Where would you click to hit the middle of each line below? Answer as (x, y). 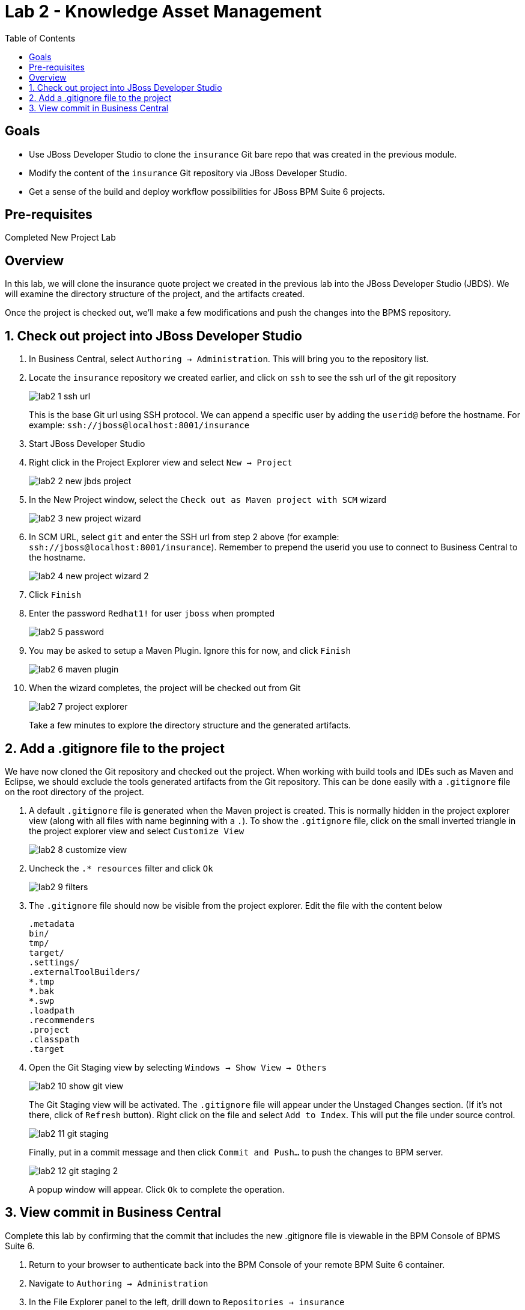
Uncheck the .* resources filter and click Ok (121, 868)
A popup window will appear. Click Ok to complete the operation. (157, 1189)
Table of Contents (40, 38)
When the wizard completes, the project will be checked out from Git (165, 688)
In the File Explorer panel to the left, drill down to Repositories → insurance (187, 1302)
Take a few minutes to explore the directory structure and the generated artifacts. (190, 725)
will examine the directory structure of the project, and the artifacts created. (155, 294)
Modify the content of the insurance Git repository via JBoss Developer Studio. (188, 173)
